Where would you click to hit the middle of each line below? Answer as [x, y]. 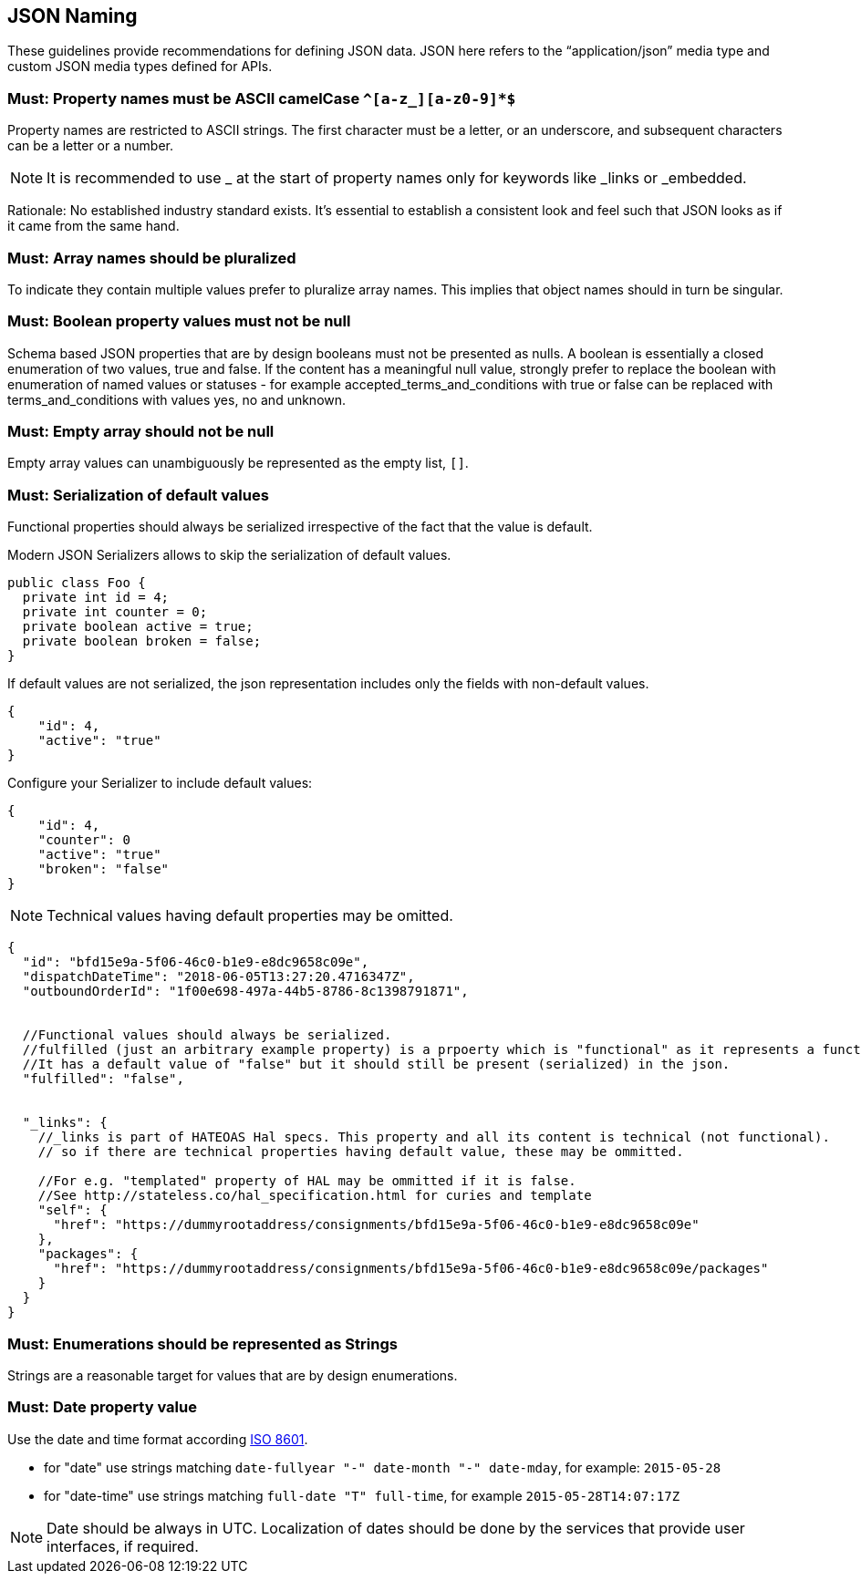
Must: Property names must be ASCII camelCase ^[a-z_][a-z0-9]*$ [262, 98]
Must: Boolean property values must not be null [179, 321]
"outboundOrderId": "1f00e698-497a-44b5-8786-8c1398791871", [245, 992]
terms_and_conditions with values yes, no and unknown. [177, 399]
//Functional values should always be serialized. [207, 1035]
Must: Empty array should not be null [141, 432]
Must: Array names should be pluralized [152, 258]
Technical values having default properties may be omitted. [250, 916]
